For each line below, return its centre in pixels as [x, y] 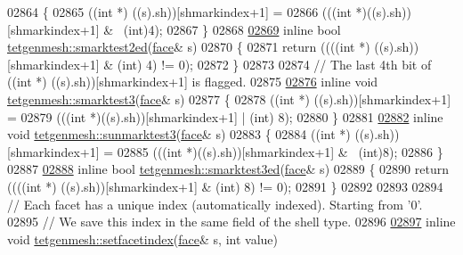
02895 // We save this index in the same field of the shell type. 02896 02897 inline [231, 222]
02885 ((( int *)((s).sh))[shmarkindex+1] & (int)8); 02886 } [280, 151]
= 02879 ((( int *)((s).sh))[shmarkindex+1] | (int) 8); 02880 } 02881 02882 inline [225, 116]
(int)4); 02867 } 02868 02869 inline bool [232, 29]
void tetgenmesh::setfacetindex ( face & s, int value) [142, 239]
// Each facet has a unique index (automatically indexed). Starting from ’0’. [215, 204]
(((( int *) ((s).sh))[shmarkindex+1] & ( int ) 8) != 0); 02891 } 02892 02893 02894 [225, 186]
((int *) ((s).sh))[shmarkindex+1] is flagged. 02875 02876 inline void [193, 82]
